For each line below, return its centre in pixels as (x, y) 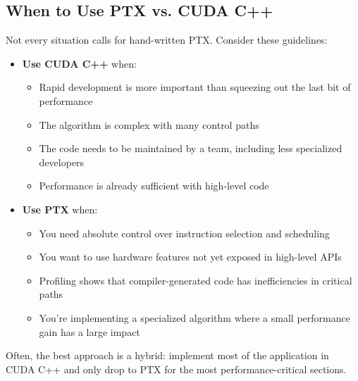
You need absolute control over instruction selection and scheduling (184, 233)
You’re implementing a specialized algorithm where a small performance (195, 317)
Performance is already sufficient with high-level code (154, 186)
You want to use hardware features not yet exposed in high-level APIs (190, 257)
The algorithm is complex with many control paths (149, 124)
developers (62, 162)
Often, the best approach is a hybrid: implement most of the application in (167, 355)
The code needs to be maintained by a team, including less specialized (191, 148)
